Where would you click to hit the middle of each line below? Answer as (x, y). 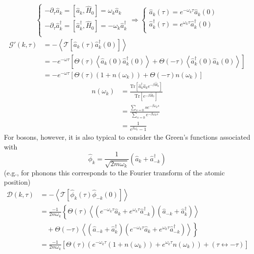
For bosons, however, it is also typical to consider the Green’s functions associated (127, 137)
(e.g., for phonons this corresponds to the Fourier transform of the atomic (115, 172)
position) (17, 182)
